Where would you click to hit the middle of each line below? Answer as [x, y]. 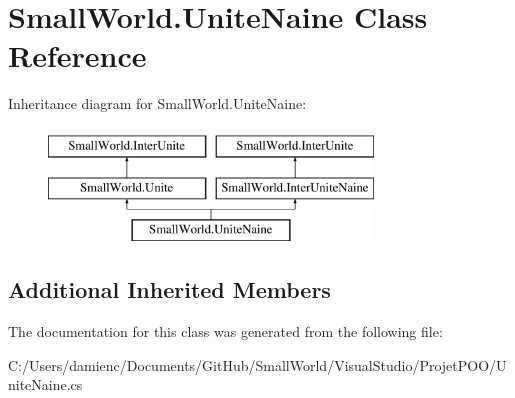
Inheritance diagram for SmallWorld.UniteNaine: [157, 103]
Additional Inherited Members [169, 289]
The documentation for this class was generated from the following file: [225, 331]
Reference [77, 55]
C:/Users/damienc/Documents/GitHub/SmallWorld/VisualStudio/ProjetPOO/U [257, 364]
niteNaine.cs [45, 384]
